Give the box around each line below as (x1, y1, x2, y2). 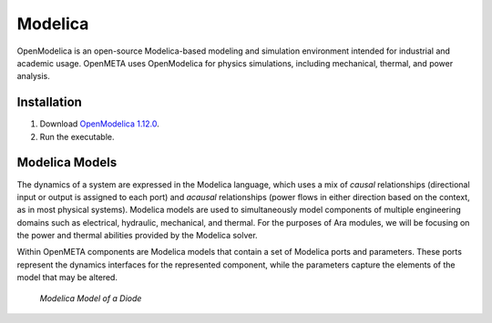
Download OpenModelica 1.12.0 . (39, 118, 159, 129)
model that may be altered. (16, 272, 118, 283)
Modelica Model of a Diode (39, 292, 142, 304)
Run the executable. (39, 131, 115, 142)
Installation (16, 95, 82, 110)
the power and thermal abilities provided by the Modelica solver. (16, 230, 259, 241)
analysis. (16, 71, 50, 82)
